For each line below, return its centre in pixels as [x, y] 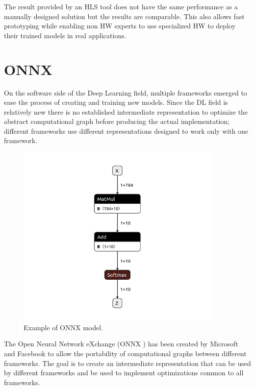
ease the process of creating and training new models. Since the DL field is [116, 102]
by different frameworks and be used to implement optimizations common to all [124, 373]
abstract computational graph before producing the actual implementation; [117, 121]
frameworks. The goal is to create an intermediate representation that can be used [127, 363]
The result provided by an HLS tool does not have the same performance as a [121, 6]
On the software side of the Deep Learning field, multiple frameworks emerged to [126, 92]
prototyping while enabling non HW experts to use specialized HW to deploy [120, 26]
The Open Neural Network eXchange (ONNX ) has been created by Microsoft [121, 344]
